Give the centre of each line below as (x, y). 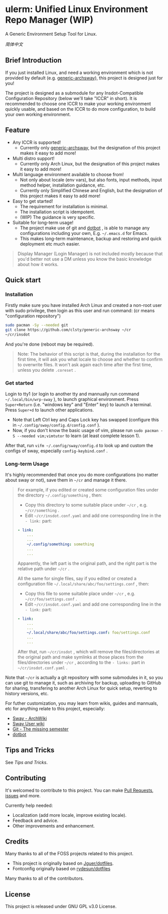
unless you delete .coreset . (47, 370)
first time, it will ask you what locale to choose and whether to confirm (90, 359)
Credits (17, 841)
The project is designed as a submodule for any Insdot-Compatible (74, 93)
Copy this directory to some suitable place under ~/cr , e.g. (86, 505)
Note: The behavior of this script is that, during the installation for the (89, 354)
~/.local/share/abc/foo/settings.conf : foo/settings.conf (89, 633)
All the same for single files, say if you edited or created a (77, 578)
